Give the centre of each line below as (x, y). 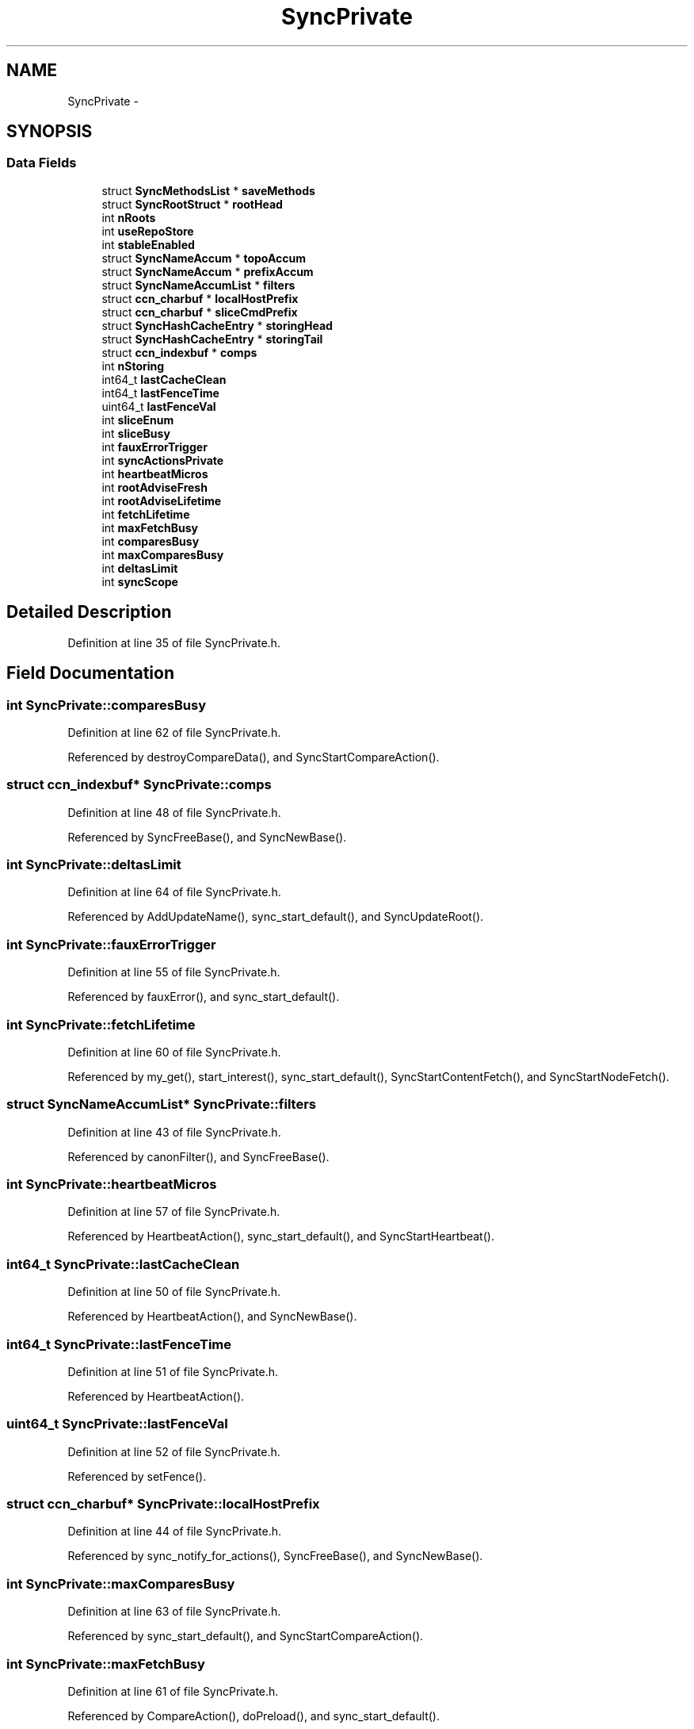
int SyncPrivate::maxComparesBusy (121, 1583)
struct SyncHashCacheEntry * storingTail (212, 339)
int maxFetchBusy (150, 527)
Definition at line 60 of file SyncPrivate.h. (174, 1052)
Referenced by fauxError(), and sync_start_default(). (204, 997)
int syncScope (140, 581)
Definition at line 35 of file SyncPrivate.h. (174, 642)
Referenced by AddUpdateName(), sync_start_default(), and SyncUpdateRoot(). (276, 917)
